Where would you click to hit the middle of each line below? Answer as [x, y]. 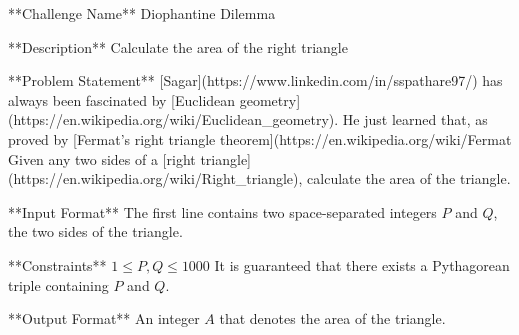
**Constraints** [57, 264]
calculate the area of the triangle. [409, 178]
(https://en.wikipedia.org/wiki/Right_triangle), [155, 178]
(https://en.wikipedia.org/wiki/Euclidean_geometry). [173, 119]
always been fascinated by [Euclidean [122, 99]
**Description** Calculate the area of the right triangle [178, 46]
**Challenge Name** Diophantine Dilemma [142, 13]
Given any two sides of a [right [102, 158]
